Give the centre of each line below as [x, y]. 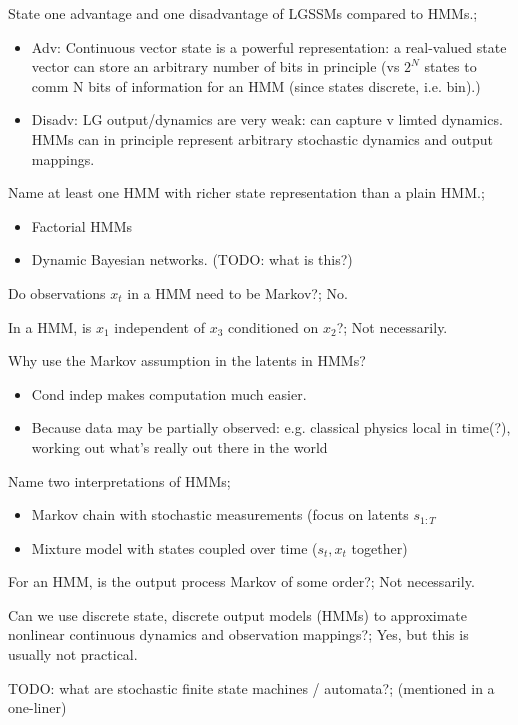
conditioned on [273, 326]
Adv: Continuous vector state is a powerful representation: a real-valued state [269, 46]
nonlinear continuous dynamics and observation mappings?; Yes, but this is [238, 634]
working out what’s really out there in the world [179, 446]
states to [450, 66]
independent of [159, 326]
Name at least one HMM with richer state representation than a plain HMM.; [246, 192]
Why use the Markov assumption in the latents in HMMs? [187, 360]
